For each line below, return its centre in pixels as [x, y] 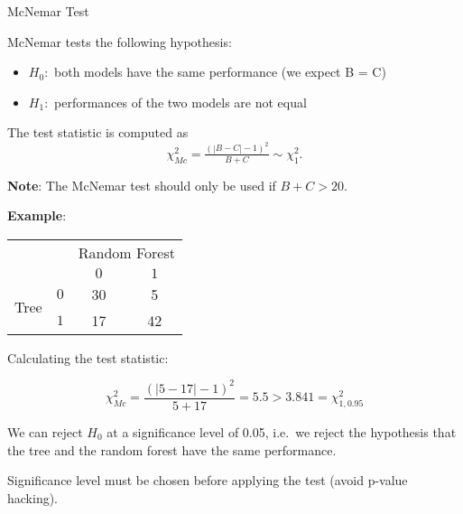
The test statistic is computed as [98, 132]
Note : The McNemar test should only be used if [142, 185]
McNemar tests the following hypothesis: [120, 41]
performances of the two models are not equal [181, 102]
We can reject [45, 432]
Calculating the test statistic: [88, 357]
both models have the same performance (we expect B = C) [220, 72]
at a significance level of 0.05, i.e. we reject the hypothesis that [282, 432]
